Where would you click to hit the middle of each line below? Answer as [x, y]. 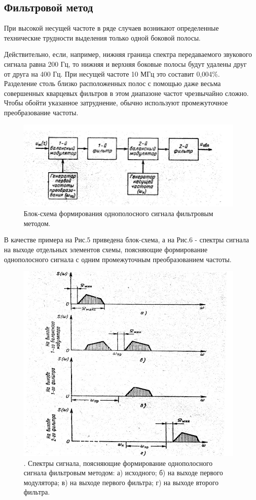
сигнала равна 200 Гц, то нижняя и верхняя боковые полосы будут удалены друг [126, 64]
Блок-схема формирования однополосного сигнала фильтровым [119, 213]
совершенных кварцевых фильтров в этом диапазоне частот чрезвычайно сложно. [127, 93]
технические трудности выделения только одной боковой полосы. [102, 37]
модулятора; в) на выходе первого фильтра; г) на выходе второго [121, 482]
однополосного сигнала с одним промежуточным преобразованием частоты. [118, 259]
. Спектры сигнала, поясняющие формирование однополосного [118, 463]
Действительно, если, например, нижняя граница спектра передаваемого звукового [128, 54]
